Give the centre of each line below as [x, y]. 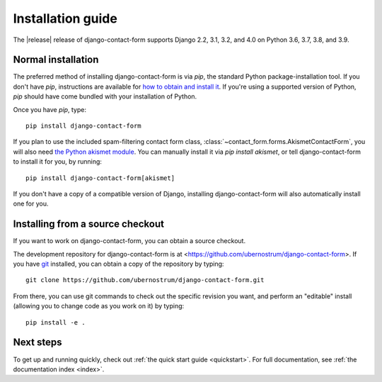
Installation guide [65, 18]
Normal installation [56, 60]
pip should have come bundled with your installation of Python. [105, 96]
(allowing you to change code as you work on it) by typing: [99, 306]
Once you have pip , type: [50, 109]
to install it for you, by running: [58, 162]
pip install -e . [56, 322]
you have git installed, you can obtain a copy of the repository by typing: [118, 264]
